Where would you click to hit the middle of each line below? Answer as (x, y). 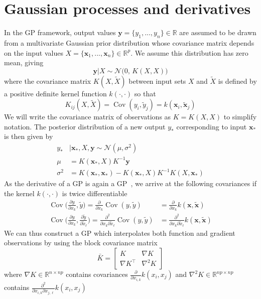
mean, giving (24, 62)
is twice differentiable (95, 193)
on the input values (34, 52)
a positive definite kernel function (55, 93)
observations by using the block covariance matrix (81, 243)
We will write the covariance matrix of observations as (88, 117)
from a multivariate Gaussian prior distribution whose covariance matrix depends (129, 42)
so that (145, 93)
